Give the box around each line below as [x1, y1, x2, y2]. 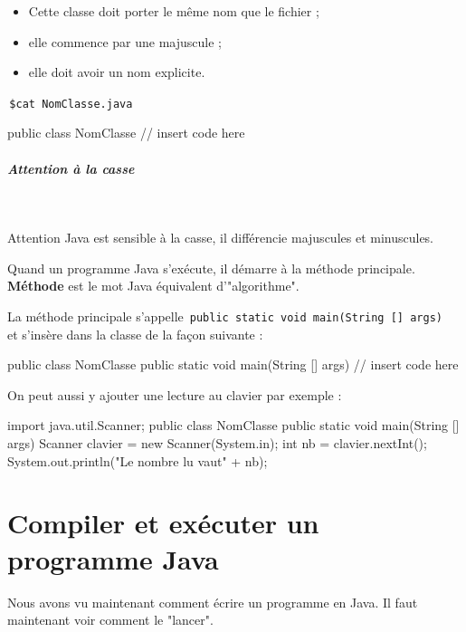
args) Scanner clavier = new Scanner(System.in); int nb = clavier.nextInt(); [7, 434, 427, 452]
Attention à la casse [7, 158, 135, 177]
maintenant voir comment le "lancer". [7, 610, 214, 629]
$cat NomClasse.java [9, 97, 133, 110]
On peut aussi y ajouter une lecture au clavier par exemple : [7, 385, 342, 404]
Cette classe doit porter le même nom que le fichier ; [28, 2, 319, 20]
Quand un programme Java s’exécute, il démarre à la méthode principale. [7, 258, 415, 277]
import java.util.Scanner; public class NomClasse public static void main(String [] [7, 416, 460, 435]
